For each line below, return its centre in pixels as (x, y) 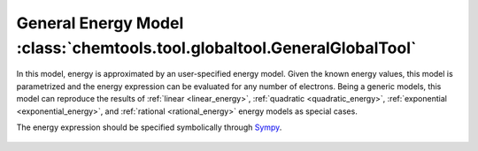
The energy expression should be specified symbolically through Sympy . (149, 127)
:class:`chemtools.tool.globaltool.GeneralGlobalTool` (216, 48)
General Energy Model (100, 23)
